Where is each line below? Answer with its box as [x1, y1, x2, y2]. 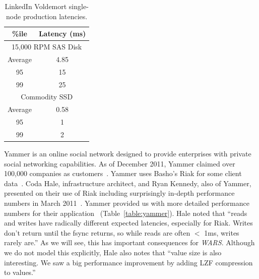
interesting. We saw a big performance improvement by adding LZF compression [4, 257, 253, 267]
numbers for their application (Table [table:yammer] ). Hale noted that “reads [4, 207, 247, 218]
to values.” [4, 267, 36, 277]
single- [69, 1, 89, 11]
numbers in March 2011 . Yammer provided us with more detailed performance [4, 198, 249, 208]
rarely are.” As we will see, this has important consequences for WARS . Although [4, 237, 255, 248]
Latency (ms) [38, 28, 86, 39]
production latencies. [23, 11, 88, 21]
